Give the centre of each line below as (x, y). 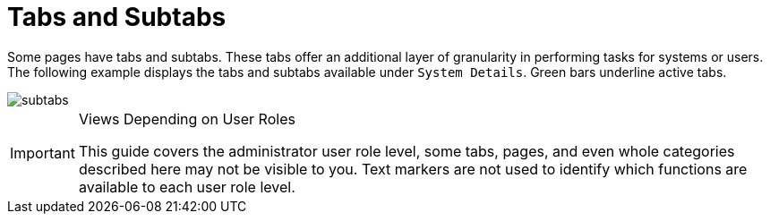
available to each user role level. (187, 187)
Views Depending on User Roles (187, 119)
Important (43, 153)
